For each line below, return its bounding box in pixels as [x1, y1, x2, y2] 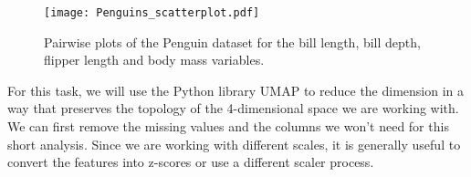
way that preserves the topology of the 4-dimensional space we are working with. [7, 99, 459, 118]
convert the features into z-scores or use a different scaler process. [7, 152, 374, 172]
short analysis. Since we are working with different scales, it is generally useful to [7, 134, 461, 153]
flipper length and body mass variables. [44, 50, 265, 69]
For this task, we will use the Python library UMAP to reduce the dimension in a [7, 80, 465, 99]
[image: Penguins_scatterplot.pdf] [44, 6, 260, 19]
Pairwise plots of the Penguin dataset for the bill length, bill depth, [44, 32, 421, 51]
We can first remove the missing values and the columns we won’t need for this [7, 117, 449, 136]
